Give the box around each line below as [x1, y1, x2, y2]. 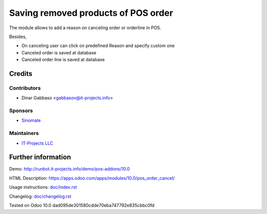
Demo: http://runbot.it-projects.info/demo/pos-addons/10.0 [9, 166, 130, 172]
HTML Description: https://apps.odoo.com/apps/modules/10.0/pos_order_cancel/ [9, 175, 175, 181]
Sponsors [9, 107, 33, 114]
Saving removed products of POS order [9, 7, 173, 18]
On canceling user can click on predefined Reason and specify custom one [21, 43, 175, 49]
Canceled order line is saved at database [21, 57, 105, 63]
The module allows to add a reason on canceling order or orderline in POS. [9, 25, 162, 31]
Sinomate [21, 118, 41, 124]
